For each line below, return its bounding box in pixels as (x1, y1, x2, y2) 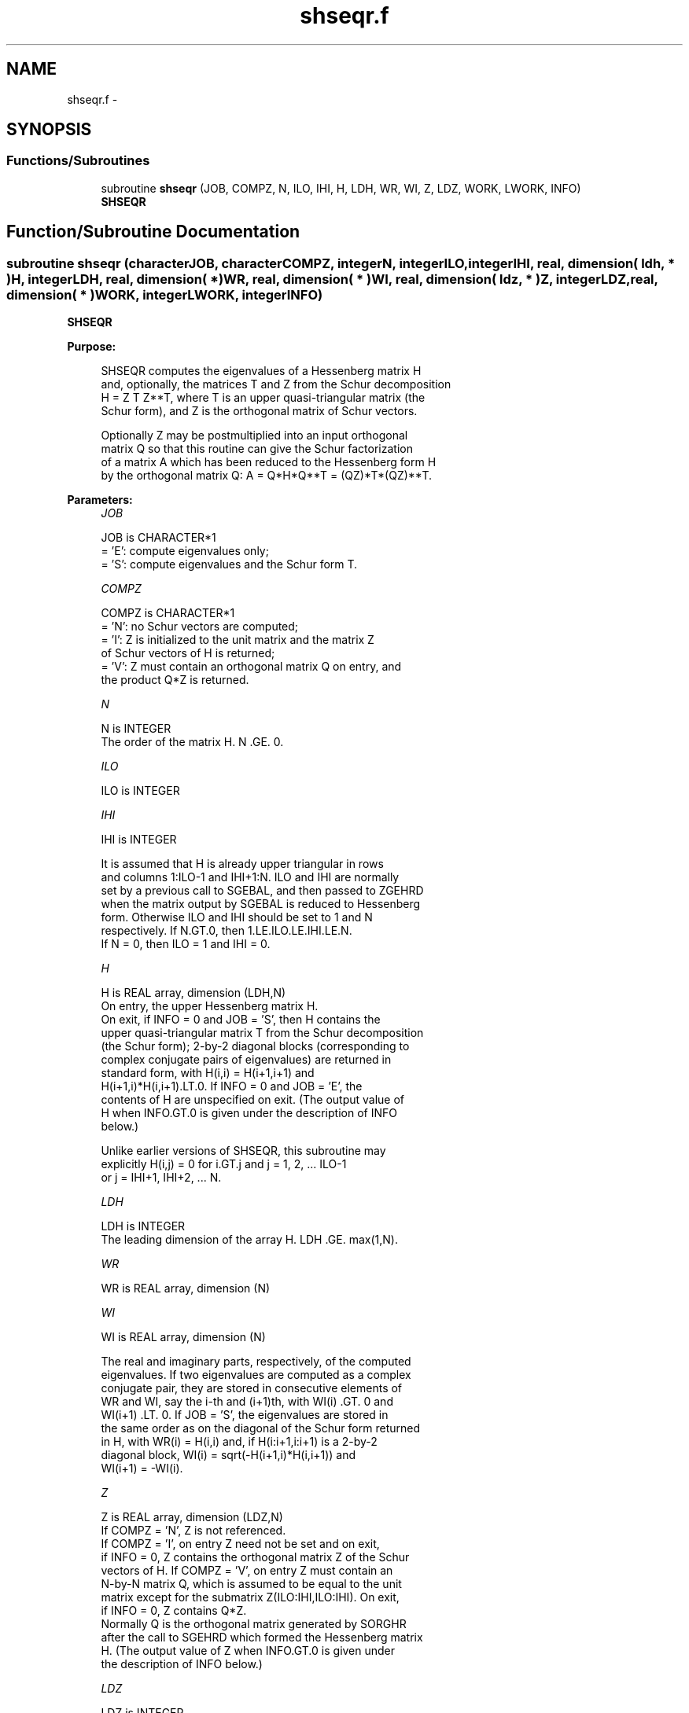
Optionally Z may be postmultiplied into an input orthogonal (101, 428, 408, 443)
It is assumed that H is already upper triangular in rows (101, 857, 384, 871)
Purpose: (67, 340, 116, 354)
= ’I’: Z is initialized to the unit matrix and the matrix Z (101, 633, 374, 647)
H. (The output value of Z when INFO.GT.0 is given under (101, 1644, 396, 1658)
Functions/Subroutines (6, 153, 150, 169)
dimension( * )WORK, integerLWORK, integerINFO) (6, 286, 323, 303)
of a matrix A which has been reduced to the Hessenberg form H (101, 455, 437, 469)
